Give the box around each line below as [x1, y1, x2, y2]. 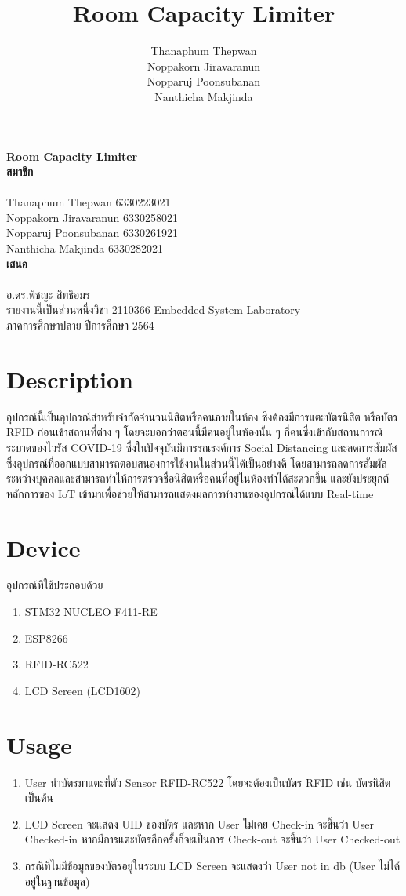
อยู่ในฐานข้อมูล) [24, 872, 90, 889]
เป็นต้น [24, 789, 54, 806]
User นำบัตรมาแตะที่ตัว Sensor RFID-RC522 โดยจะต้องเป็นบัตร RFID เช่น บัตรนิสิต [24, 774, 391, 790]
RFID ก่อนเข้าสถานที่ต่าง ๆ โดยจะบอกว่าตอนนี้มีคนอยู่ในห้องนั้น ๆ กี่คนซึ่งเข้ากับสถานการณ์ [6, 424, 383, 440]
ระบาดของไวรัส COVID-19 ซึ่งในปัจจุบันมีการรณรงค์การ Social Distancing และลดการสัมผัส [6, 439, 397, 455]
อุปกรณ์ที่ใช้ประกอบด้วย [6, 577, 103, 593]
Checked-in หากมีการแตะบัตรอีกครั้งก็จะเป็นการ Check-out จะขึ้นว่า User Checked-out [24, 831, 401, 847]
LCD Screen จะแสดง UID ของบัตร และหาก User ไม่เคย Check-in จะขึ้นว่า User [24, 815, 374, 832]
